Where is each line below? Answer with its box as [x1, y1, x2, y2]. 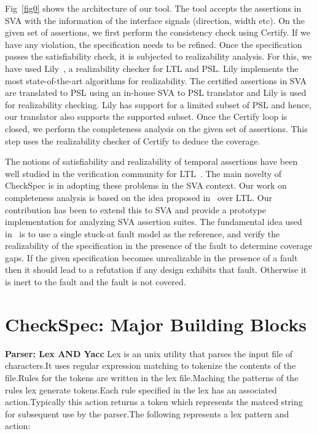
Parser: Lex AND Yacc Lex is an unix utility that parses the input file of [5, 347, 293, 360]
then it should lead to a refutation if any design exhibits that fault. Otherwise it [5, 263, 307, 276]
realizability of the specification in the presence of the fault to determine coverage [5, 239, 313, 252]
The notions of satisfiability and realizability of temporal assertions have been [5, 155, 298, 168]
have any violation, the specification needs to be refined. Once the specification [5, 37, 302, 50]
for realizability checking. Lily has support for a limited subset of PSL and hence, [5, 98, 311, 111]
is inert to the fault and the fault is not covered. [5, 275, 186, 288]
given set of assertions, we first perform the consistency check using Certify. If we [5, 26, 310, 39]
